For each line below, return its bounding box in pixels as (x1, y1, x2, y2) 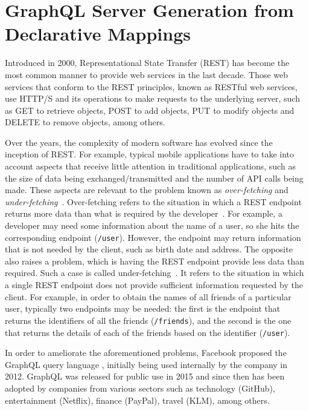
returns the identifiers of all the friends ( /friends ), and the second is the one (5, 314, 291, 326)
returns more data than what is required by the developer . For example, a (5, 207, 282, 220)
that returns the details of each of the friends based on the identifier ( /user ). (5, 326, 290, 338)
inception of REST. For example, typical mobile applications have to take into (5, 148, 295, 160)
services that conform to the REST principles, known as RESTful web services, (5, 80, 298, 93)
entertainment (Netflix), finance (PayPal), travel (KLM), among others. (5, 393, 270, 406)
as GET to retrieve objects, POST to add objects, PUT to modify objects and (5, 104, 295, 116)
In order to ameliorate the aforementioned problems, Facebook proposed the (5, 346, 287, 359)
